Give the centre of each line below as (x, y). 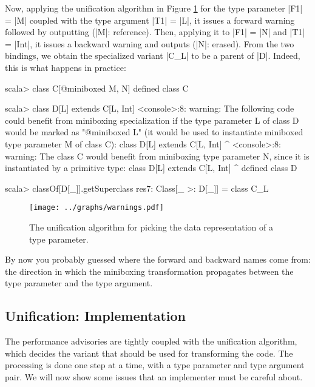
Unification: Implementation (96, 316)
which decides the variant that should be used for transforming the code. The (149, 353)
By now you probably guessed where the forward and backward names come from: (158, 259)
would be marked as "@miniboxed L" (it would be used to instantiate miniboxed (154, 132)
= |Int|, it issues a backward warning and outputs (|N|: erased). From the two (150, 43)
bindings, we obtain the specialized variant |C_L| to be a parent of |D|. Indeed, (153, 56)
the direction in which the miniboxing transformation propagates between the (149, 271)
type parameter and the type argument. (79, 283)
